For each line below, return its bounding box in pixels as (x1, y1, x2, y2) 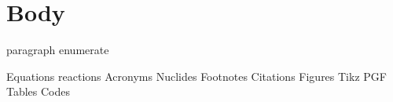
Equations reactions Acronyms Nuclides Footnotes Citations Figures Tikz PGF (6, 67, 387, 84)
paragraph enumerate (6, 42, 109, 58)
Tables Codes (6, 83, 71, 100)
